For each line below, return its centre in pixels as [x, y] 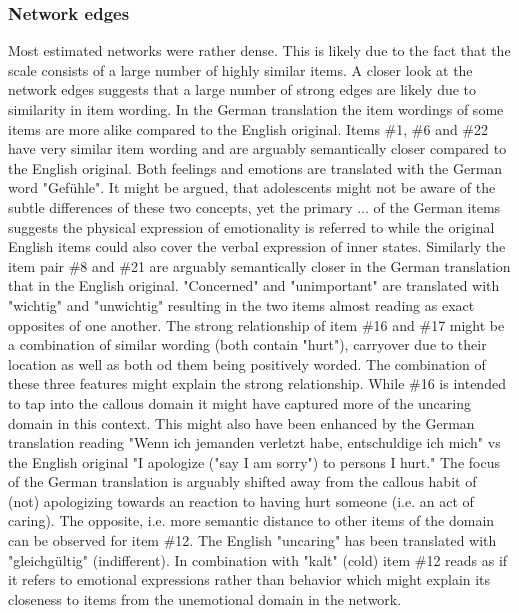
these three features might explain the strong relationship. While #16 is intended [257, 383]
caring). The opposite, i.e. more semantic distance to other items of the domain [251, 520]
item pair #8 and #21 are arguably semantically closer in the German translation [259, 265]
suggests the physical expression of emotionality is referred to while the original [251, 226]
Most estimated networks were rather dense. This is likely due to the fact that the [259, 50]
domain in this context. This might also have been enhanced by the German [241, 422]
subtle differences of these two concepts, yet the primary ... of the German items [254, 206]
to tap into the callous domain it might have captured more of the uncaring [239, 402]
